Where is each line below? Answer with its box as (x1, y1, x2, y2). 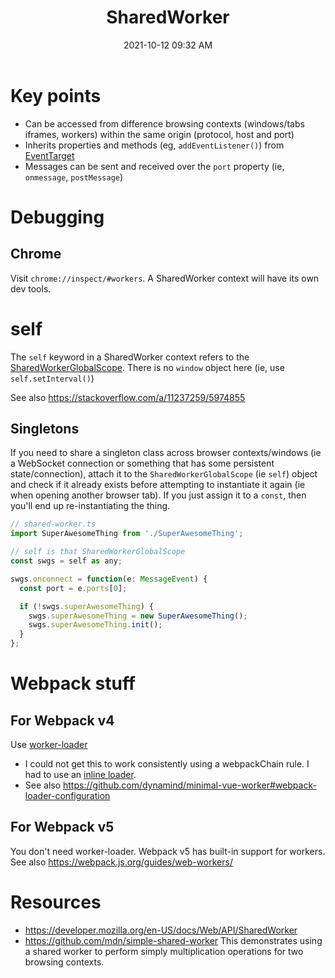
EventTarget (24, 149, 75, 161)
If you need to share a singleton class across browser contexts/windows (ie (10, 447, 322, 459)
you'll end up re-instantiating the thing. (10, 500, 171, 512)
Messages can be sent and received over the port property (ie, (24, 160, 285, 172)
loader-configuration (24, 790, 111, 802)
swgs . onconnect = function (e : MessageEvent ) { (10, 574, 208, 584)
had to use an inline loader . (24, 769, 137, 781)
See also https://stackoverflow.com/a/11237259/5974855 (10, 391, 246, 403)
